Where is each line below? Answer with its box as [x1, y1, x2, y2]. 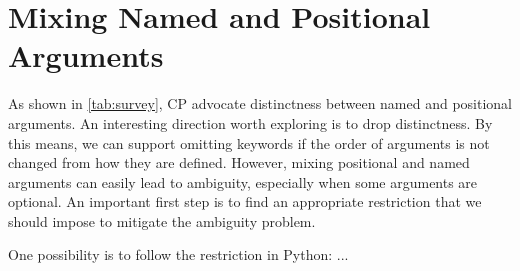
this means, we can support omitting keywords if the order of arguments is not [8, 132, 490, 153]
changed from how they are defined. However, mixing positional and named [8, 152, 470, 173]
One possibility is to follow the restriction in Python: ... [8, 244, 349, 265]
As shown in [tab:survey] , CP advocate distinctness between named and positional [8, 93, 513, 114]
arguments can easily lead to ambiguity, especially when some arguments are [8, 171, 478, 192]
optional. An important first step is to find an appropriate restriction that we [8, 191, 482, 212]
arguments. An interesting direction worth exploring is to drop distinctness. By [8, 112, 493, 133]
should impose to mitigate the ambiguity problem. [8, 210, 316, 231]
